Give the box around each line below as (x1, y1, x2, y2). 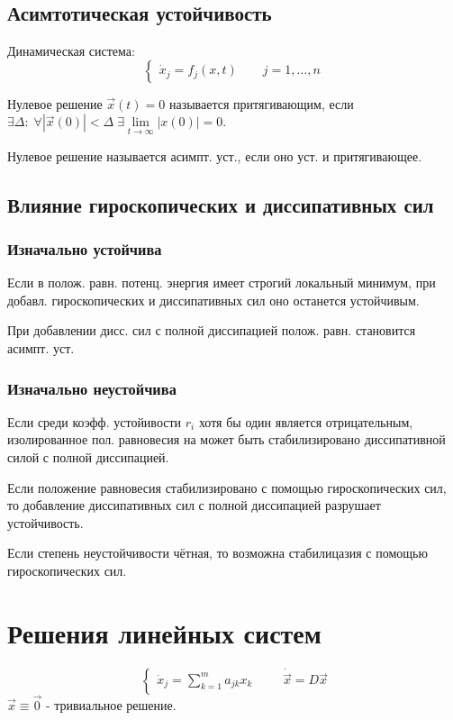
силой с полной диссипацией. (7, 447, 169, 466)
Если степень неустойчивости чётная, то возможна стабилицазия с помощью (7, 543, 428, 562)
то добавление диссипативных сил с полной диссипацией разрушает (7, 496, 381, 515)
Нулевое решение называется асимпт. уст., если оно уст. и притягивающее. (7, 146, 422, 165)
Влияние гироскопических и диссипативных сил (7, 190, 434, 218)
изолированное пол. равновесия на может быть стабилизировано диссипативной (7, 430, 446, 449)
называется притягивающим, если (168, 94, 354, 113)
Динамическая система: (7, 41, 135, 60)
